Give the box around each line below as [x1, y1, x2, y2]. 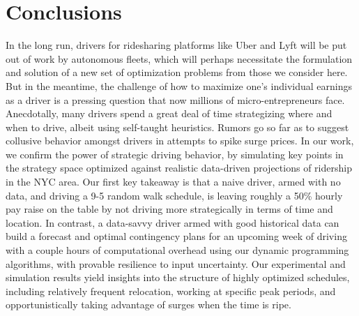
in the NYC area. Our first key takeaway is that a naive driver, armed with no [6, 174, 341, 189]
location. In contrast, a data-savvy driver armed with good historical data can [6, 215, 339, 230]
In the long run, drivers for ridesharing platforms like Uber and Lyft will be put [6, 38, 347, 52]
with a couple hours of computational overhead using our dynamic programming [6, 243, 349, 257]
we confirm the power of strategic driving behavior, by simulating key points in [6, 146, 344, 161]
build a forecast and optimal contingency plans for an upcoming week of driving [6, 229, 347, 243]
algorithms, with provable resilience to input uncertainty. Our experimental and [6, 256, 346, 271]
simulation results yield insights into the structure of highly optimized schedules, [6, 270, 350, 285]
